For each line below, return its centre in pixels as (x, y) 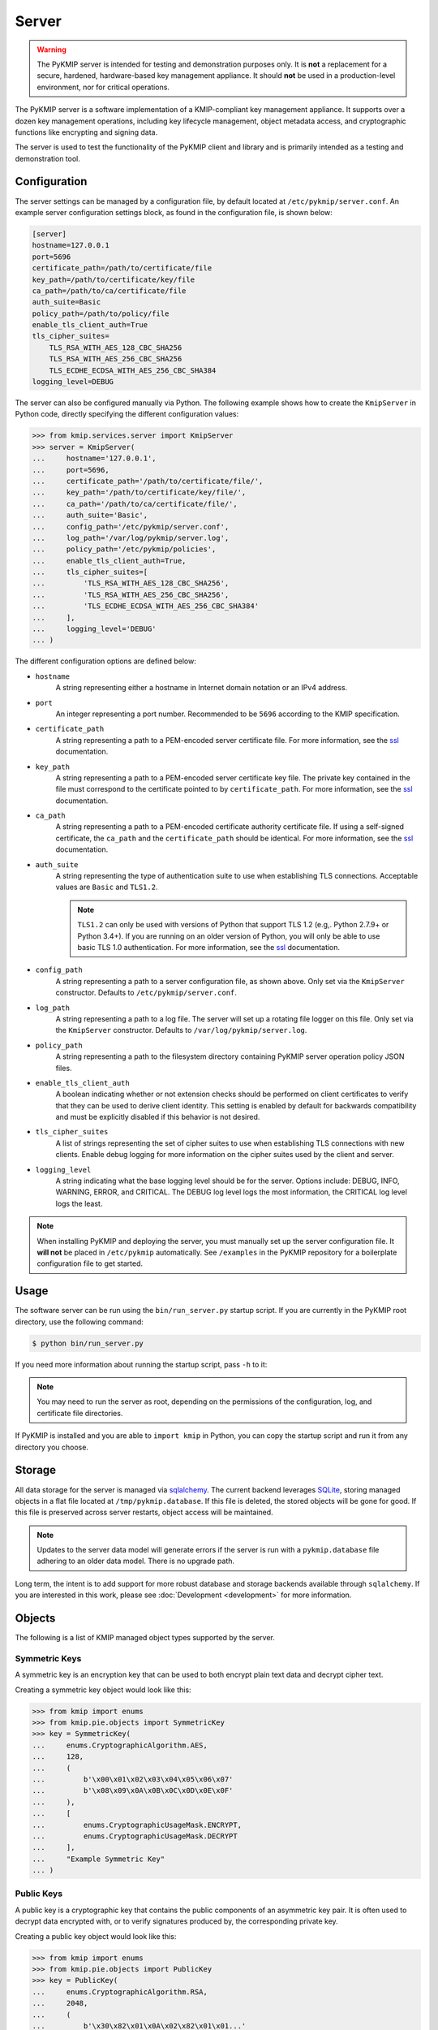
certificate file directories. (80, 1413)
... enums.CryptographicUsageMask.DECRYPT (135, 1836)
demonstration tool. (47, 158)
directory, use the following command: (79, 1322)
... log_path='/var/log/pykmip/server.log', (131, 538)
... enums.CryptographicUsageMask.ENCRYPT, (137, 1825)
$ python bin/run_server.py (88, 1343)
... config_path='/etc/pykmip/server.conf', (131, 527)
